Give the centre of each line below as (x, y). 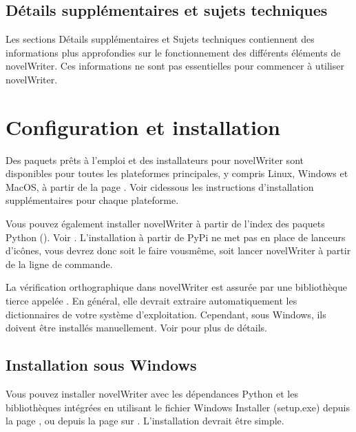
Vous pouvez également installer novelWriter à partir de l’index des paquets (165, 224)
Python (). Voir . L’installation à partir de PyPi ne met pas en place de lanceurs (176, 237)
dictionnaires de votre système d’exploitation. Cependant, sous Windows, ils (166, 314)
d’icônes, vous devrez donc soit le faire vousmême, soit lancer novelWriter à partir (178, 250)
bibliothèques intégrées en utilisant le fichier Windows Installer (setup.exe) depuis (178, 407)
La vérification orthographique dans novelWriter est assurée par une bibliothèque (176, 287)
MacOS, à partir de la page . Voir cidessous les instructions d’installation (160, 186)
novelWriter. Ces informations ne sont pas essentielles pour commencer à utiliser (175, 66)
